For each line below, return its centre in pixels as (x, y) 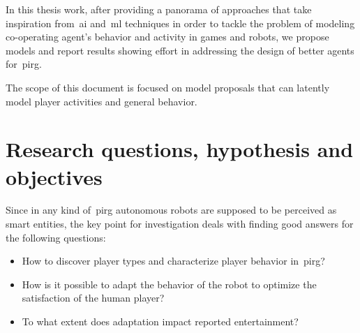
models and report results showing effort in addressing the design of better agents (180, 50)
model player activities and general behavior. (102, 101)
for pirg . (24, 64)
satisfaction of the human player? (93, 298)
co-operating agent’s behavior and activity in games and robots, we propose (167, 37)
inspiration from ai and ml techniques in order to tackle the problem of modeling (180, 23)
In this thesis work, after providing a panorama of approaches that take (159, 9)
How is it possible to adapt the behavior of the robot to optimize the (169, 284)
